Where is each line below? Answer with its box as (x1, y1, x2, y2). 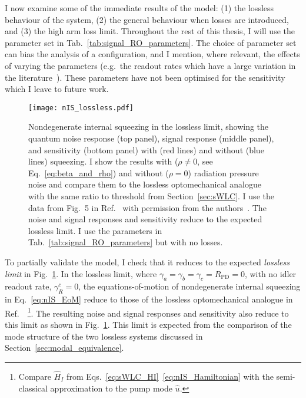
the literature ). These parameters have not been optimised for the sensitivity (5, 71, 285, 83)
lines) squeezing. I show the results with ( (28, 155, 178, 167)
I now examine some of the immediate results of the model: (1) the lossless (5, 2, 274, 14)
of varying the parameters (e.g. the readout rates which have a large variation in (5, 59, 296, 71)
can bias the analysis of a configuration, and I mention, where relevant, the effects (5, 48, 300, 60)
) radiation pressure (188, 166, 259, 179)
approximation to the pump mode (50, 381, 172, 394)
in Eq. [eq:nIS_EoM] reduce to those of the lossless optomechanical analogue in (5, 293, 293, 305)
